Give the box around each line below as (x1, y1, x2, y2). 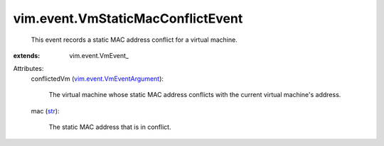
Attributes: (13, 64, 44, 73)
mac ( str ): (31, 106, 60, 115)
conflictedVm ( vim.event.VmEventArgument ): (31, 74, 164, 83)
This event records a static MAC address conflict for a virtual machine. (31, 35, 238, 44)
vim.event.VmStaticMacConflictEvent (13, 11, 243, 26)
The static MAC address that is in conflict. (48, 123, 171, 131)
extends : (13, 51, 41, 60)
